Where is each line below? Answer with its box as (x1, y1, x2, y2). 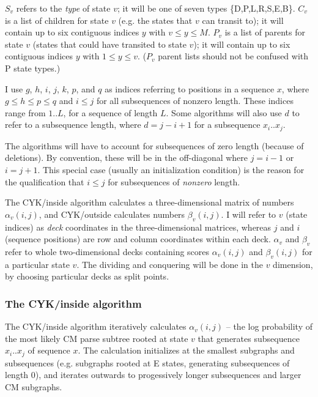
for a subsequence (194, 118, 261, 131)
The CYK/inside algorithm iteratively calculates (5, 320, 187, 333)
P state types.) (5, 61, 61, 74)
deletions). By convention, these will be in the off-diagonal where (5, 151, 248, 164)
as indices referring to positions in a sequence (105, 82, 275, 95)
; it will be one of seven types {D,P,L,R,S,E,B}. (117, 2, 295, 14)
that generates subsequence (198, 332, 300, 344)
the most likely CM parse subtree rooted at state (5, 332, 188, 344)
